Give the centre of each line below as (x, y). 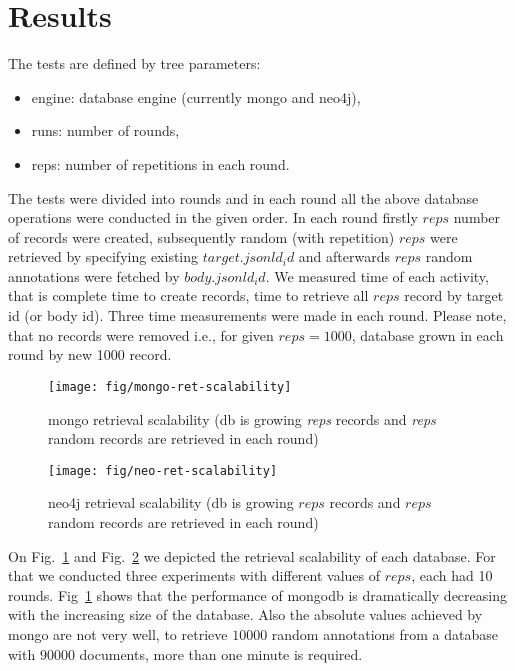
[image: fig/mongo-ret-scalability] (170, 386)
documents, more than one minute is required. (221, 653)
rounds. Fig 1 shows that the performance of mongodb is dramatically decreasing (257, 594)
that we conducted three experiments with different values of (194, 575)
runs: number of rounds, (105, 130)
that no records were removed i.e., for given (141, 334)
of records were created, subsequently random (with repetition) (201, 236)
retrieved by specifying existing (103, 256)
